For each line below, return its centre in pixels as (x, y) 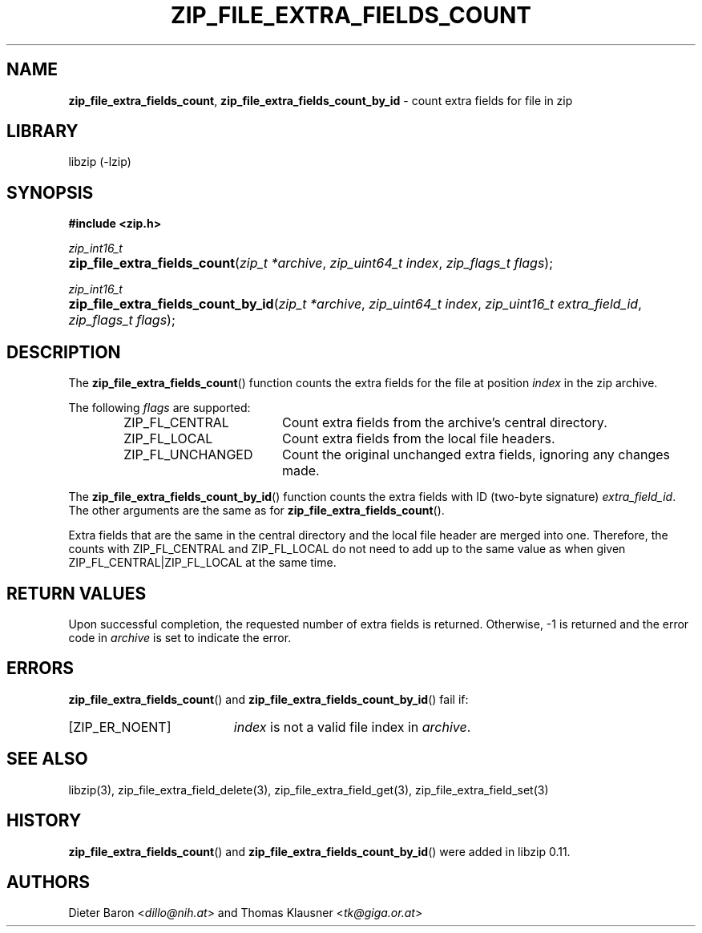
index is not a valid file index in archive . (352, 727)
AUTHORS (48, 882)
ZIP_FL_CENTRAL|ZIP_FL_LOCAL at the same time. (202, 563)
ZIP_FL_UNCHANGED (188, 455)
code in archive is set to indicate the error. (180, 637)
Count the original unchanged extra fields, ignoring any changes (476, 455)
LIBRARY (42, 131)
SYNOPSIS (50, 192)
